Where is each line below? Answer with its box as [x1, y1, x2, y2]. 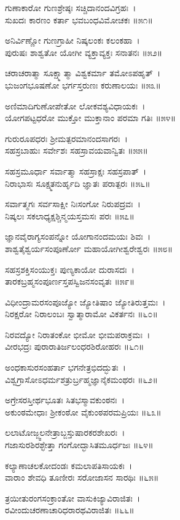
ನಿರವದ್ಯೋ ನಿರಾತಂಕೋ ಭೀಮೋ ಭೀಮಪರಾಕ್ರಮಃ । [5, 328, 151, 341]
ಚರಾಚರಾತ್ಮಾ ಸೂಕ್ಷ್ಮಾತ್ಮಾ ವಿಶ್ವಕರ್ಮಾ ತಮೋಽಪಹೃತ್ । [5, 66, 161, 79]
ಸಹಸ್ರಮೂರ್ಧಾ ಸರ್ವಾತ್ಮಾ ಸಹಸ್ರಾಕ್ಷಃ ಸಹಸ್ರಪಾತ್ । [5, 164, 147, 177]
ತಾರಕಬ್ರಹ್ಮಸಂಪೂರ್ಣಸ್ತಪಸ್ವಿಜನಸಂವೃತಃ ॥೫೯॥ [5, 275, 135, 288]
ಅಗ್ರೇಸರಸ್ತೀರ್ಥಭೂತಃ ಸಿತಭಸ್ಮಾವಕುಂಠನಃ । [5, 393, 125, 406]
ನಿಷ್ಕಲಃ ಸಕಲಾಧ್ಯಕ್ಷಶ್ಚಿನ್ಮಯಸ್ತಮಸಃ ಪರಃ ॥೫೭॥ [5, 209, 135, 222]
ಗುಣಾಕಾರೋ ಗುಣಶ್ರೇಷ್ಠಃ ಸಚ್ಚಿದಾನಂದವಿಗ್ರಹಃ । [5, 1, 136, 14]
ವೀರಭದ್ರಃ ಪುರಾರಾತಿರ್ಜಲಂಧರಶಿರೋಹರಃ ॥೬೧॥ [5, 340, 144, 353]
